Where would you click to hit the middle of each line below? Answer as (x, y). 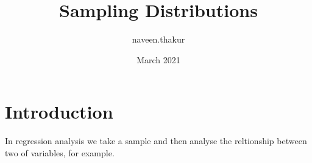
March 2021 (158, 59)
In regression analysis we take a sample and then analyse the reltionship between (156, 141)
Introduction (59, 112)
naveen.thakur (158, 39)
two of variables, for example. (60, 152)
